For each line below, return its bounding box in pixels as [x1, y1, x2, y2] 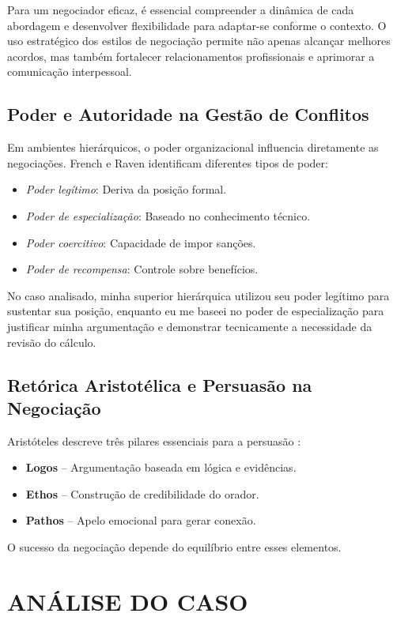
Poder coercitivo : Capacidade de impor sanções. [25, 234, 256, 250]
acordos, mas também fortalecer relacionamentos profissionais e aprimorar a [7, 47, 375, 64]
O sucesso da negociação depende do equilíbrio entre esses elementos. [7, 539, 342, 555]
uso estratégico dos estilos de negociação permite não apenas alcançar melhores [7, 32, 391, 49]
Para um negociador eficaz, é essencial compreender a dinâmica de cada [7, 2, 354, 17]
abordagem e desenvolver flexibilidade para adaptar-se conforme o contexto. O [7, 17, 387, 33]
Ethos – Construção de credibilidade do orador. [25, 485, 259, 502]
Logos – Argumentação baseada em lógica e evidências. [25, 459, 297, 476]
